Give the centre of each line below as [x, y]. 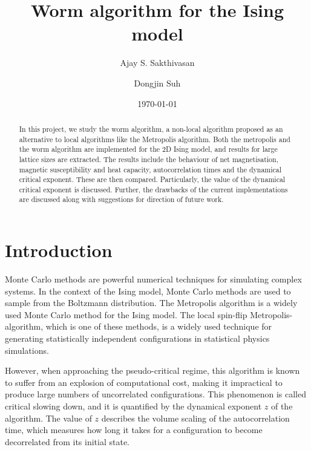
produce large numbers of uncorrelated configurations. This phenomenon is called [155, 394]
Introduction [59, 250]
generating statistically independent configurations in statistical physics [137, 338]
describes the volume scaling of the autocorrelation [195, 418]
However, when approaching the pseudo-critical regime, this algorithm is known [152, 370]
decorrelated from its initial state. [67, 441]
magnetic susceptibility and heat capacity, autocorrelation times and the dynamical [150, 169]
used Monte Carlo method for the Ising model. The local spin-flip [126, 314]
